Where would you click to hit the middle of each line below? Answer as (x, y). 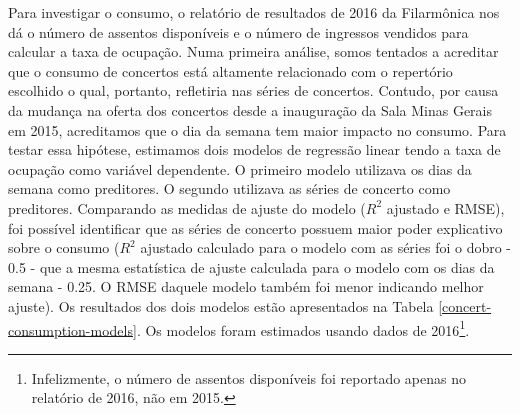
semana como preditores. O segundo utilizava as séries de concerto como (229, 188)
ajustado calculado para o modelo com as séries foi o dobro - (326, 247)
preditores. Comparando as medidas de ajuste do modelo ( (187, 207)
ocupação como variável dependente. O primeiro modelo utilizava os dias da (240, 168)
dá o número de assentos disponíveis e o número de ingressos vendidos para (238, 31)
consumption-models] (72, 329)
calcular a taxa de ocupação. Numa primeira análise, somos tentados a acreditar (253, 51)
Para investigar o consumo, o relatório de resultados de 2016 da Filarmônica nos (254, 12)
